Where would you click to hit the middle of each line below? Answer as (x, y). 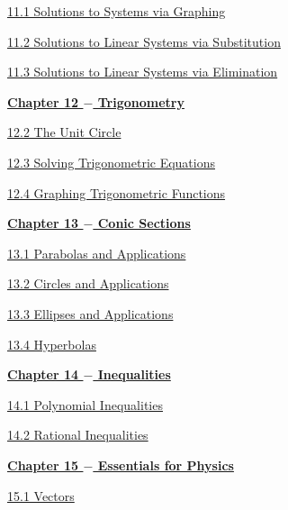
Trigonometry (141, 101)
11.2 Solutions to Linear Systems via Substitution (144, 41)
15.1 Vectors (41, 495)
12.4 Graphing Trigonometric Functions (117, 192)
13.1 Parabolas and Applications (97, 253)
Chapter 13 (43, 223)
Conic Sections (144, 223)
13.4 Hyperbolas (52, 344)
